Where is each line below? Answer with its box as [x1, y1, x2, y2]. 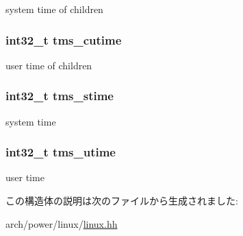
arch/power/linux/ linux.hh [5, 216, 118, 231]
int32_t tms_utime [5, 143, 116, 161]
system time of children [5, 2, 103, 16]
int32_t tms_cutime [5, 31, 122, 48]
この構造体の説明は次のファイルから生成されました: [5, 193, 238, 208]
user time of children [5, 58, 92, 72]
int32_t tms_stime [5, 87, 114, 104]
